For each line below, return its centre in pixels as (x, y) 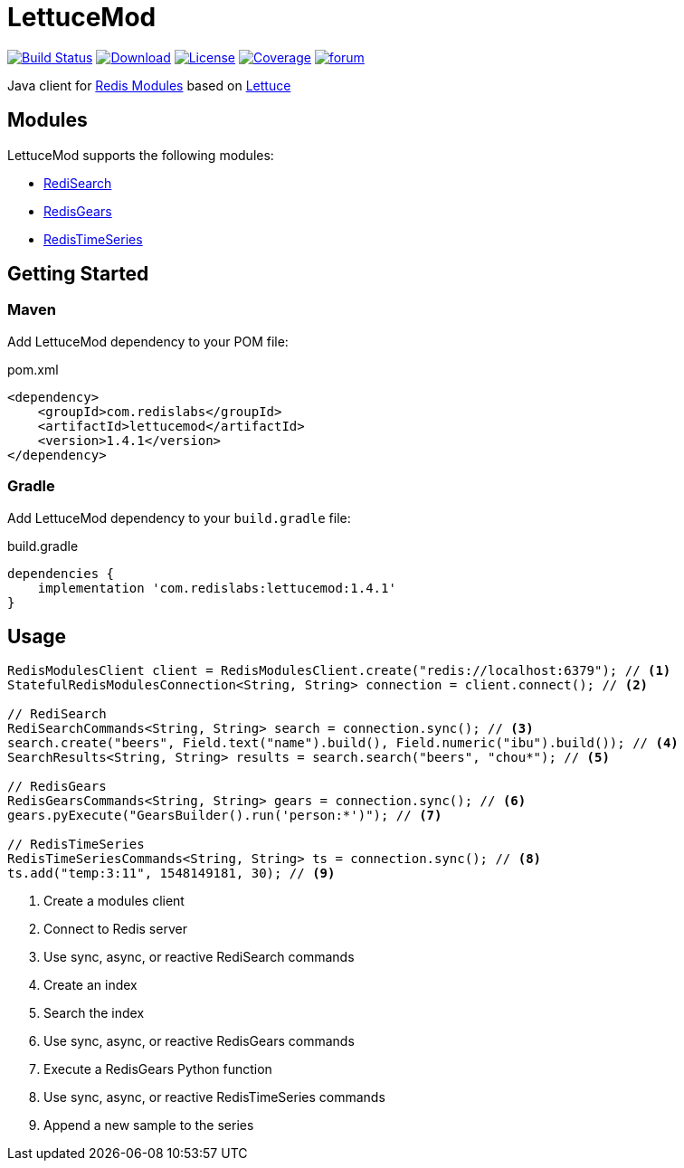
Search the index (94, 1013)
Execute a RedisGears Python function (158, 1069)
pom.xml (33, 369)
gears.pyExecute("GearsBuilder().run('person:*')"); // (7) (225, 816)
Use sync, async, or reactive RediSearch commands (199, 957)
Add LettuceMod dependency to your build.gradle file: (179, 518)
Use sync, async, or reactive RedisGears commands (199, 1041)
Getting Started (78, 274)
